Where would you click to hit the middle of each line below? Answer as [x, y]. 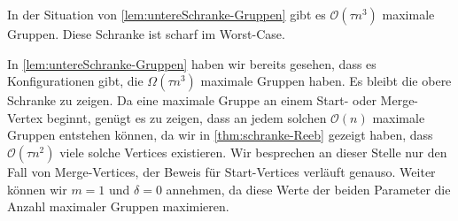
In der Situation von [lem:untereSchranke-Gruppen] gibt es [167, 14]
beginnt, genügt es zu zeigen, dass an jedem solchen [186, 117]
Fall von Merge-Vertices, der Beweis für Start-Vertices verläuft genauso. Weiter [221, 171]
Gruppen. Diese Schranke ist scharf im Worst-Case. [146, 34]
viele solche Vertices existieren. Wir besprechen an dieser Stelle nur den [253, 152]
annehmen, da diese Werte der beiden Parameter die [308, 189]
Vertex [25, 117]
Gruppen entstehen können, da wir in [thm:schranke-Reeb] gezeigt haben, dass [220, 135]
